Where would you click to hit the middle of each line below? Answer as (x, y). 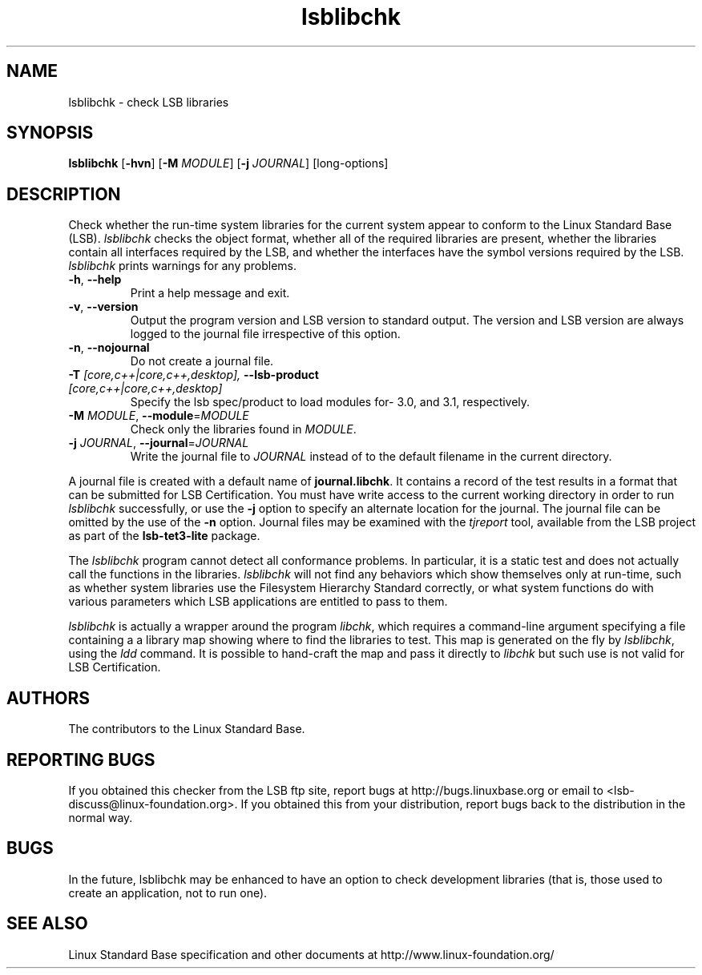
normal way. (101, 817)
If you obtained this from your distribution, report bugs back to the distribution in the (463, 804)
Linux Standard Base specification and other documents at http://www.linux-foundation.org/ (311, 954)
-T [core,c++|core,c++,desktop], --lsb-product (194, 375)
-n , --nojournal (109, 348)
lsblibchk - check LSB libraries (149, 102)
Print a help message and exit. (210, 293)
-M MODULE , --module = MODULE (159, 416)
